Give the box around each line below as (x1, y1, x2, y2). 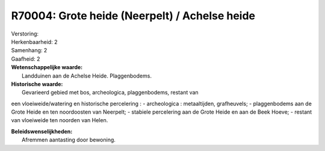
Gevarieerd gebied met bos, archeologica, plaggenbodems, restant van (22, 89, 199, 96)
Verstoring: (11, 30, 39, 37)
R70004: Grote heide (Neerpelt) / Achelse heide (11, 9, 256, 22)
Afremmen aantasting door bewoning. (22, 136, 116, 144)
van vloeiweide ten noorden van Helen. (11, 117, 108, 124)
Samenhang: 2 (11, 47, 48, 54)
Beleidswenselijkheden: (11, 128, 73, 135)
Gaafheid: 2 (11, 55, 40, 63)
